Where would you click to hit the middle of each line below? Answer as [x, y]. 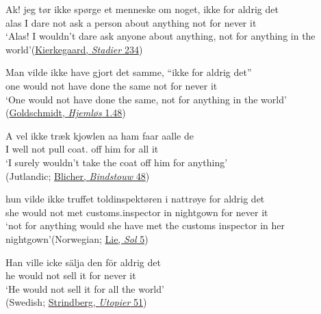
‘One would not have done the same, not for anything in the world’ [146, 99]
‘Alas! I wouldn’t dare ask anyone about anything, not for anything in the [160, 36]
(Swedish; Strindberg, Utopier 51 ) [76, 302]
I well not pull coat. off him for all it [82, 149]
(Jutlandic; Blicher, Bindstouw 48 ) [78, 175]
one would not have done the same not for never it [112, 85]
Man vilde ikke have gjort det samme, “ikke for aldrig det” [129, 72]
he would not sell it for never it [71, 275]
